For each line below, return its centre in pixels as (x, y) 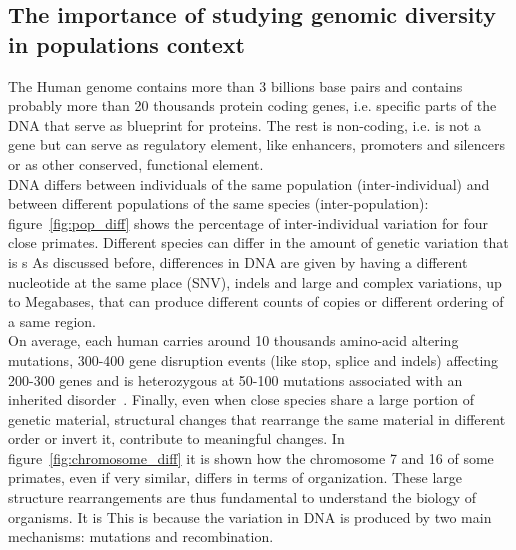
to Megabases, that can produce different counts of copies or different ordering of (256, 301)
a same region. (52, 320)
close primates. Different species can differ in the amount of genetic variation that (258, 242)
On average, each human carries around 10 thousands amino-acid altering (233, 340)
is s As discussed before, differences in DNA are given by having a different (238, 261)
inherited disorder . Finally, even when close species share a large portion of (241, 399)
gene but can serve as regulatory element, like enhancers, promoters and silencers (256, 144)
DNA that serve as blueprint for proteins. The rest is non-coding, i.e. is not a (244, 124)
